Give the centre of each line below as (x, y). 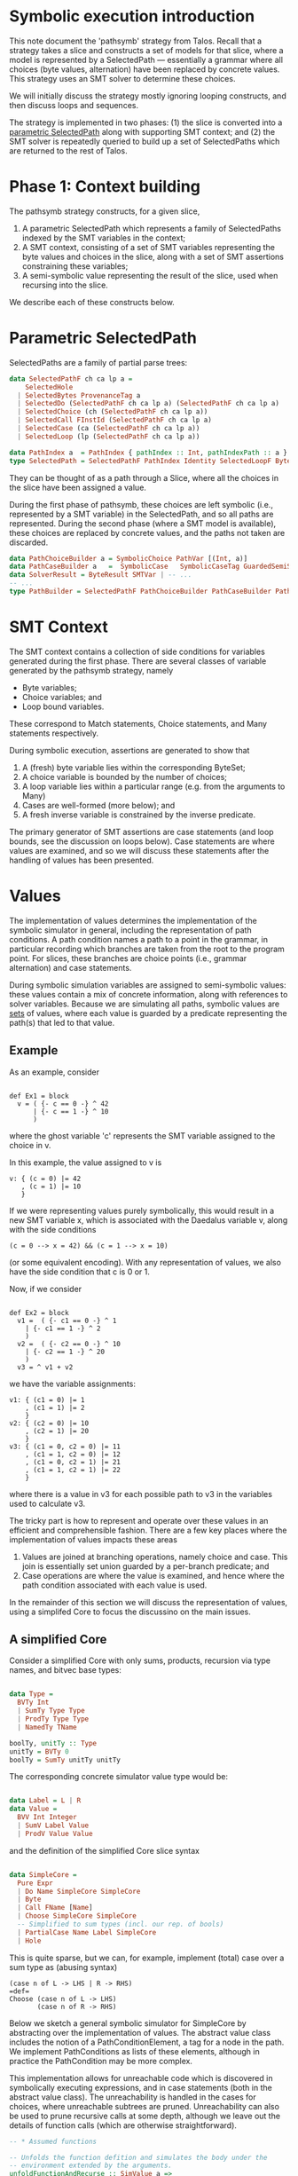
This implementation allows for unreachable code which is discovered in (141, 2077)
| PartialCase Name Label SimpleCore (87, 1932)
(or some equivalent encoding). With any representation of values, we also (145, 1262)
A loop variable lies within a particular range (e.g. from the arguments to (153, 786)
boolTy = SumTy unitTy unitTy (65, 1760)
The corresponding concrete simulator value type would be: (119, 1777)
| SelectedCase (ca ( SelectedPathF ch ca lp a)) (109, 429)
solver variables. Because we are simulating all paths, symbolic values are (145, 1004)
